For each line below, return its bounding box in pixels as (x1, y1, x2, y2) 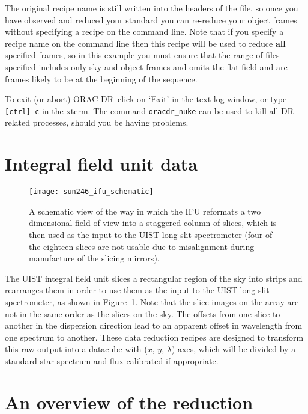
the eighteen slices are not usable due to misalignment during (29, 240, 255, 252)
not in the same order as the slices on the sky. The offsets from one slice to (5, 307, 280, 320)
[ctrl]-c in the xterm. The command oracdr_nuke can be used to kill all (5, 104, 279, 117)
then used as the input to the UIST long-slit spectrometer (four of (29, 228, 273, 240)
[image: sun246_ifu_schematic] (29, 187, 154, 196)
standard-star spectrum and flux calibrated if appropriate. (5, 354, 219, 367)
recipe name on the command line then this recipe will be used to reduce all (5, 37, 286, 49)
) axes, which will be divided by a (171, 342, 296, 355)
